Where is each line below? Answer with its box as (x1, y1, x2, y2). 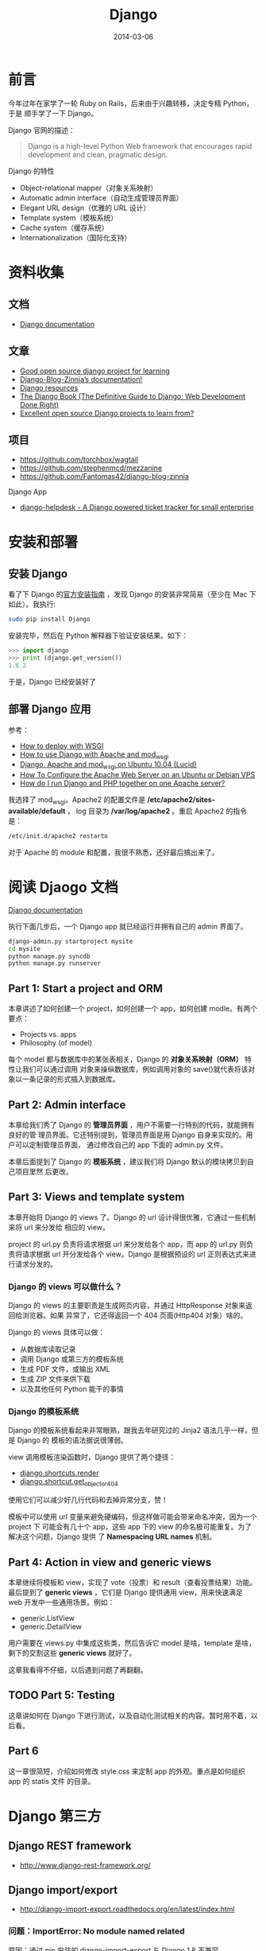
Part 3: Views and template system (8, 1190, 185, 1204)
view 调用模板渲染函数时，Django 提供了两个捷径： (8, 1452, 176, 1462)
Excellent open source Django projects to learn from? (19, 408, 195, 418)
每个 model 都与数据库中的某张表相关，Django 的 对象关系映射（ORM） (8, 1054, 244, 1064)
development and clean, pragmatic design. (27, 150, 168, 159)
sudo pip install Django (8, 615, 91, 624)
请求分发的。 (14, 1259, 57, 1268)
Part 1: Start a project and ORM (8, 981, 164, 995)
